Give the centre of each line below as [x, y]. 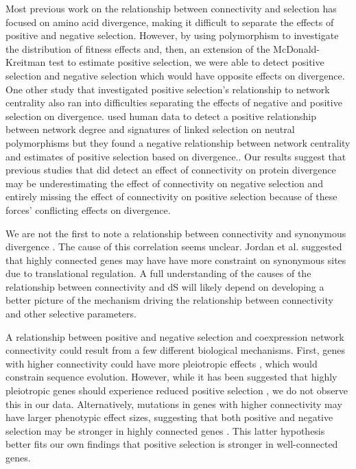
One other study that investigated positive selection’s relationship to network [168, 89]
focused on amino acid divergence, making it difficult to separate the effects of [170, 22]
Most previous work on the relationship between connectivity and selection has [171, 8]
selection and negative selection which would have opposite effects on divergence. [175, 75]
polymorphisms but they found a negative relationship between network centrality [178, 142]
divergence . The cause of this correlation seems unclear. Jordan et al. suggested [174, 246]
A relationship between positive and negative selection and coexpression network [175, 336]
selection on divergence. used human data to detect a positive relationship [161, 116]
